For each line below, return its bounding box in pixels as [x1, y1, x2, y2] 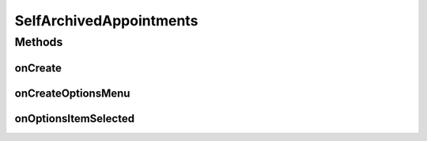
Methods [14, 35, 63, 49]
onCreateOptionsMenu [14, 86, 130, 100]
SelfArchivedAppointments [14, 12, 198, 29]
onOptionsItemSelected [14, 112, 134, 125]
